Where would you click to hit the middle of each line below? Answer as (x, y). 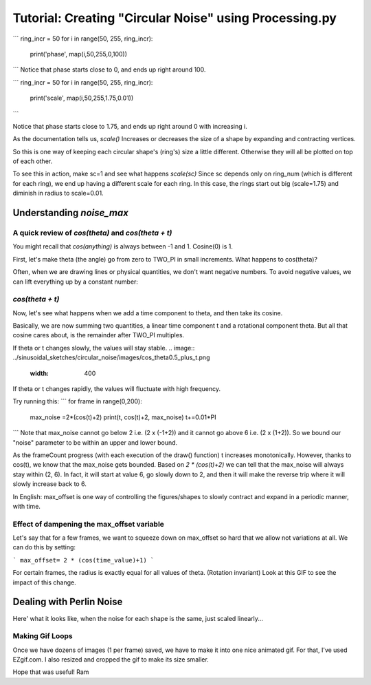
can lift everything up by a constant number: (76, 282)
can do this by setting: (44, 547)
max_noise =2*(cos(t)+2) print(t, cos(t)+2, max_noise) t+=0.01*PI (123, 417)
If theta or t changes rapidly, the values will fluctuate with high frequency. (117, 389)
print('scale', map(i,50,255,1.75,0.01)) (82, 98)
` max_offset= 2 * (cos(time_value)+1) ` (83, 560)
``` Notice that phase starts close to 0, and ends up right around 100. (109, 70)
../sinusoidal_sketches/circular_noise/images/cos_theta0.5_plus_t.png (111, 357)
